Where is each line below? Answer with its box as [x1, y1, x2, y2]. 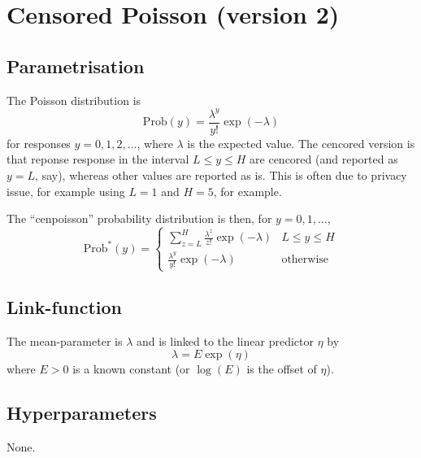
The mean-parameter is [7, 332, 123, 349]
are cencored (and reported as [250, 150, 398, 168]
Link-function [7, 294, 122, 319]
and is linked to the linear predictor [136, 332, 314, 349]
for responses [7, 134, 71, 151]
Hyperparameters [7, 400, 157, 425]
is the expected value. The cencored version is [187, 134, 415, 151]
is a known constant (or [72, 360, 190, 377]
